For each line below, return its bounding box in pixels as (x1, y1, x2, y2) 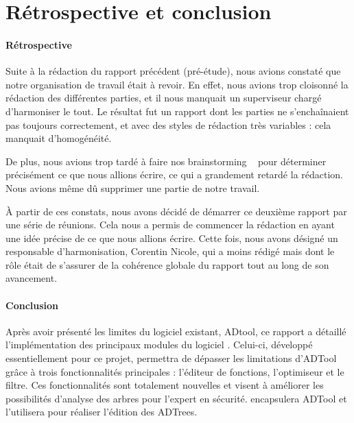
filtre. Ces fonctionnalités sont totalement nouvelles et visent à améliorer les (5, 378, 324, 392)
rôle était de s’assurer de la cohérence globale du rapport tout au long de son (5, 257, 329, 271)
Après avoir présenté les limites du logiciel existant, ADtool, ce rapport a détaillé (5, 324, 346, 338)
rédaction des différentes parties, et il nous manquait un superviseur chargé (5, 90, 322, 105)
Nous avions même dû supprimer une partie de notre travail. (5, 180, 260, 195)
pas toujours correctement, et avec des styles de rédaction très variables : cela (5, 117, 331, 132)
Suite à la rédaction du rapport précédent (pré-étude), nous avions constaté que (5, 64, 341, 78)
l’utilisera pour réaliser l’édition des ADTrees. (5, 404, 198, 419)
